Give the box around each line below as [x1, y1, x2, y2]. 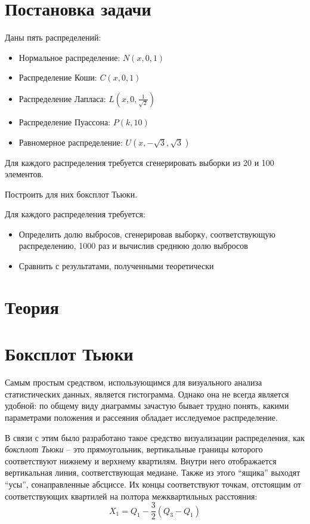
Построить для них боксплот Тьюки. [5, 187, 138, 200]
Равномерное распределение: [18, 135, 123, 148]
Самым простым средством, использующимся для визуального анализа [5, 376, 262, 389]
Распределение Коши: [18, 71, 97, 84]
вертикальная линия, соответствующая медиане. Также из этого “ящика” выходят [5, 466, 300, 479]
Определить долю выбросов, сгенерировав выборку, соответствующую [18, 227, 276, 240]
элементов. [5, 168, 44, 180]
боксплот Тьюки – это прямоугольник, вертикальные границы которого [5, 443, 263, 455]
